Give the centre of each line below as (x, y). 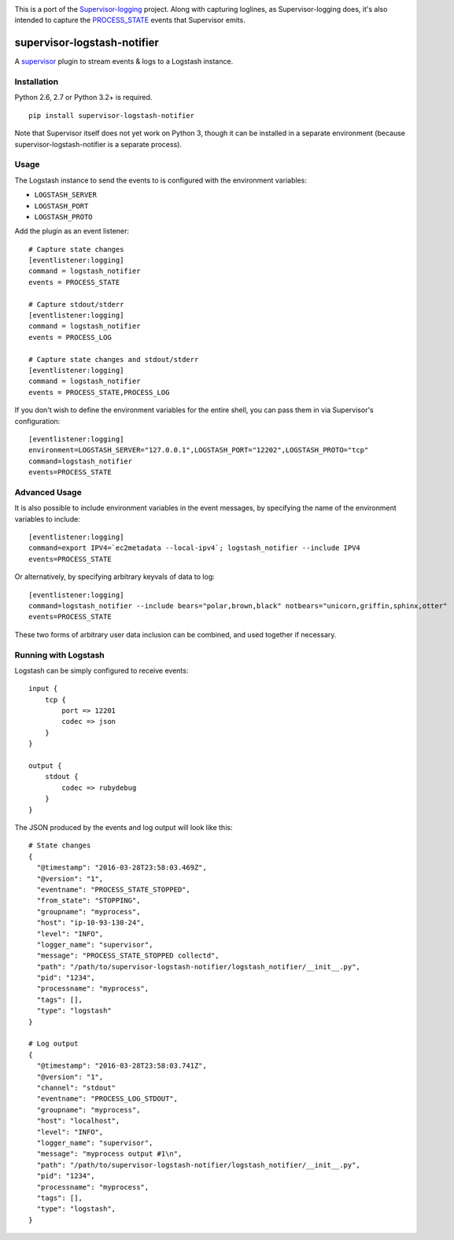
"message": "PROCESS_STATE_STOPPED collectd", (128, 956)
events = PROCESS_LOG (70, 337)
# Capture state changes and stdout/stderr (114, 359)
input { (43, 689)
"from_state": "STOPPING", (89, 900)
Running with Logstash (60, 655)
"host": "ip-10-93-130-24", (91, 923)
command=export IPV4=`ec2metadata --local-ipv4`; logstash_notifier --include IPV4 (195, 548)
